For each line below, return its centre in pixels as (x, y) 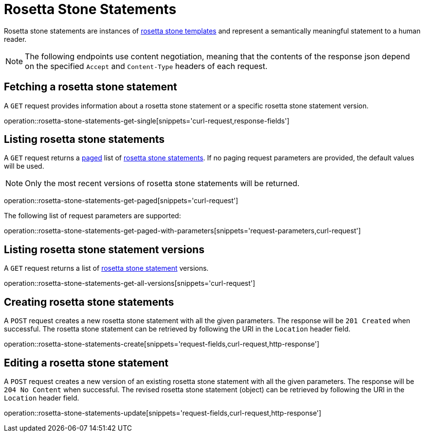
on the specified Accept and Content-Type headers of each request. (146, 66)
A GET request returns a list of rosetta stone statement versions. (106, 268)
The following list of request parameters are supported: (92, 216)
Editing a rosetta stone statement (86, 363)
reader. (15, 39)
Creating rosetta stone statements (89, 302)
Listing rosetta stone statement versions (104, 249)
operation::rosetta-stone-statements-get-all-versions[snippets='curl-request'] (130, 283)
